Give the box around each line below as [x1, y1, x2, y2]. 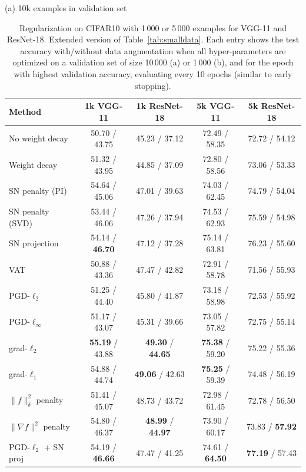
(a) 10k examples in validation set [5, 2, 127, 14]
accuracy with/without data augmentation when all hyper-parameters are [20, 44, 286, 57]
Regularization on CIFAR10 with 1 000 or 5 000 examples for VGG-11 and [19, 21, 287, 34]
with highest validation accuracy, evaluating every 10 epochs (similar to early [14, 67, 292, 80]
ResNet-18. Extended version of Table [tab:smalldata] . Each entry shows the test [6, 33, 300, 45]
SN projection [9, 237, 59, 249]
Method [9, 105, 42, 117]
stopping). [135, 79, 171, 91]
